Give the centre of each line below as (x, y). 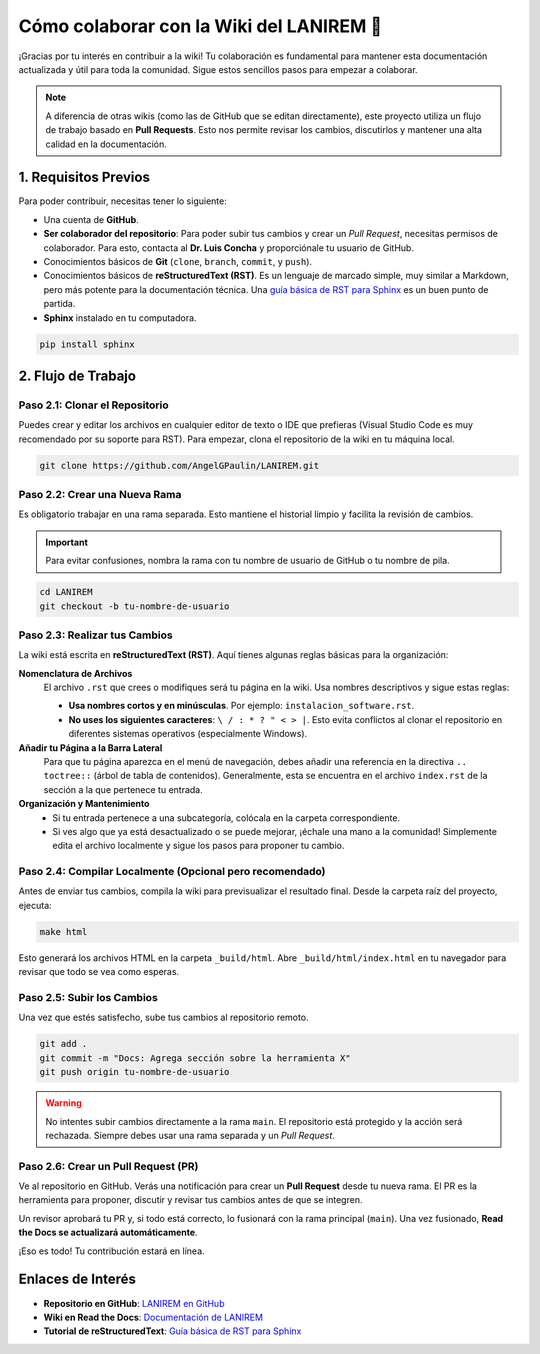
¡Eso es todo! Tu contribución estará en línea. (111, 1251)
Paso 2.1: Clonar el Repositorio (93, 405)
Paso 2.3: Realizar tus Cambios (96, 635)
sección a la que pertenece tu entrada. (123, 789)
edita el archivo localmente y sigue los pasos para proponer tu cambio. (198, 846)
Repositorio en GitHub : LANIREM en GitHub (134, 1303)
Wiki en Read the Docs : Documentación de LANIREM (153, 1317)
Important (67, 542)
